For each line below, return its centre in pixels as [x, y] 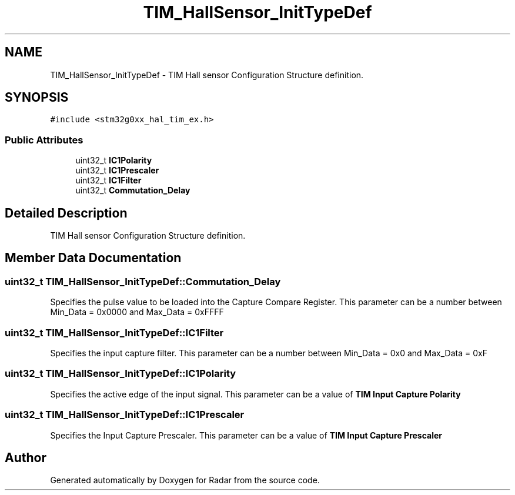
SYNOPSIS [37, 98]
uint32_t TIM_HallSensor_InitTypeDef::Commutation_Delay [143, 281]
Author [26, 457]
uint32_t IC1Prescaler [117, 170]
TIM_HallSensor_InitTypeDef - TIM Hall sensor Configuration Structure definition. [207, 75]
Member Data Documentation [93, 258]
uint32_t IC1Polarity [114, 160]
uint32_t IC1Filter [108, 180]
